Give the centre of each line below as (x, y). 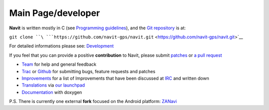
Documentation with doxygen (52, 92)
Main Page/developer (55, 13)
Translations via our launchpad (53, 85)
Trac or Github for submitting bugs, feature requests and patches (88, 71)
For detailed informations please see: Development (62, 46)
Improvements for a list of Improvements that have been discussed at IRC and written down (115, 78)
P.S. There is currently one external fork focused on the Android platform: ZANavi (93, 102)
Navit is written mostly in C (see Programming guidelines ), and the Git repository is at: (98, 28)
